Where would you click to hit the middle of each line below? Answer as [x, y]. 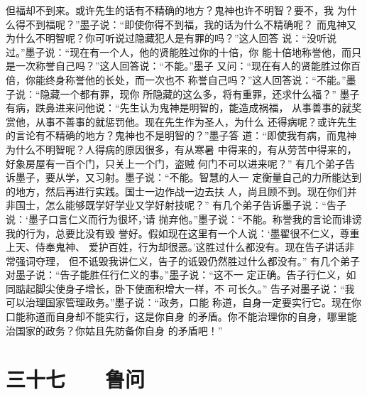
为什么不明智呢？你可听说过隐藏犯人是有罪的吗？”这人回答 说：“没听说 [171, 38]
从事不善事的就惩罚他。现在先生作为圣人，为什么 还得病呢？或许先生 [196, 121]
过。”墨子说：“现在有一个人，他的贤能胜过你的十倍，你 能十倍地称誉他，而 [179, 52]
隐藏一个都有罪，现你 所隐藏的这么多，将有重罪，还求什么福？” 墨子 [200, 93]
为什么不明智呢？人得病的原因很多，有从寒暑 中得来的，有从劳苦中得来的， [181, 149]
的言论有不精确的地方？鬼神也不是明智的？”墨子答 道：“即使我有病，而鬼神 [181, 135]
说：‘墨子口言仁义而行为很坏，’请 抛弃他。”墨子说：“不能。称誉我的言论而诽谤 [184, 218]
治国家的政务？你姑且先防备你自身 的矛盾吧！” [114, 330]
